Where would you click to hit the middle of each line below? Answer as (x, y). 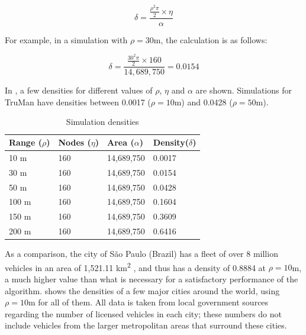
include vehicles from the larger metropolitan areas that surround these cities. (146, 325)
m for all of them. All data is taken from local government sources (148, 302)
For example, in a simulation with (66, 39)
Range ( (25, 142)
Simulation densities (102, 122)
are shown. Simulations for (244, 90)
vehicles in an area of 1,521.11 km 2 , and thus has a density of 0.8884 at (135, 266)
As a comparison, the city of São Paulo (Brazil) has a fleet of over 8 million (141, 254)
